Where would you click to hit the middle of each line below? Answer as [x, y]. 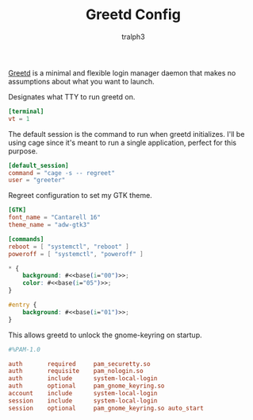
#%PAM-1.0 [25, 349]
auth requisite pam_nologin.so [76, 371]
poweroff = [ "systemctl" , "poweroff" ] [76, 254]
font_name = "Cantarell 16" [55, 218]
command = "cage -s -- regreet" [61, 173]
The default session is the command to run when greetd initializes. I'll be [126, 134]
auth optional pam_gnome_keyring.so [86, 386]
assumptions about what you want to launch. [81, 81]
